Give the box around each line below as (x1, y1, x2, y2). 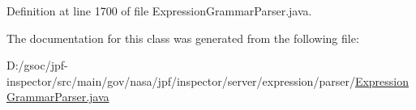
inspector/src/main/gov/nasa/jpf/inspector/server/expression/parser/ (6, 72, 355, 89)
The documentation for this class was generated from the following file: (6, 29, 359, 46)
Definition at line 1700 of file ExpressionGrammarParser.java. (6, 2, 312, 19)
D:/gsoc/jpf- (6, 57, 68, 74)
